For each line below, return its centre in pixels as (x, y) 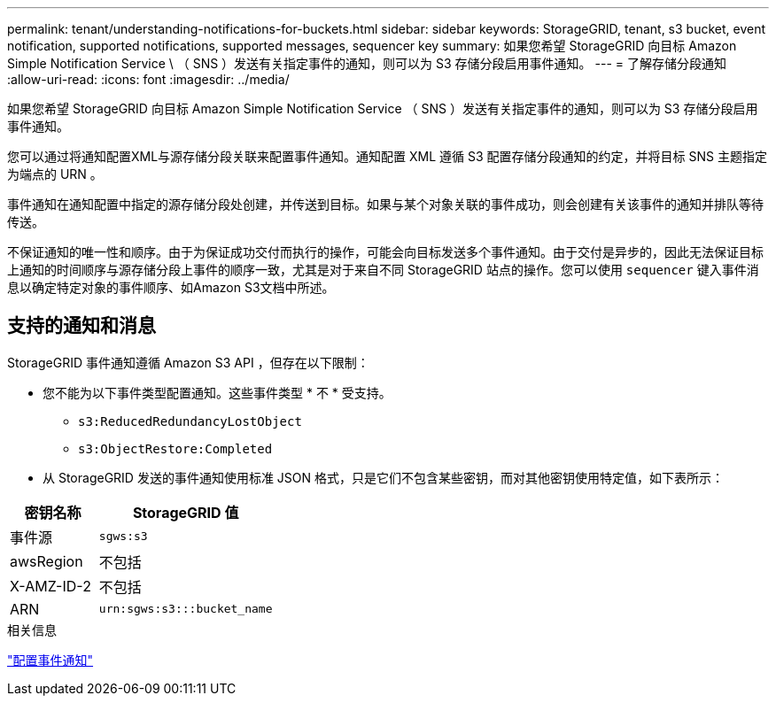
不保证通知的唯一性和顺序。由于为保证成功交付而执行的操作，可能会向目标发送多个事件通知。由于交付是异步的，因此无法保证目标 (385, 252)
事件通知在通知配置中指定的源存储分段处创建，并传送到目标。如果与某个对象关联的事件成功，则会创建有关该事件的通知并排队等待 (385, 204)
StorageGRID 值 (186, 512)
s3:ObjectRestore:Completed (175, 448)
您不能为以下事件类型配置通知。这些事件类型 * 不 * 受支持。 (217, 392)
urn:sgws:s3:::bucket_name (186, 609)
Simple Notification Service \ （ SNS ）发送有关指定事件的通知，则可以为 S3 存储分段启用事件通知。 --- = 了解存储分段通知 (367, 63)
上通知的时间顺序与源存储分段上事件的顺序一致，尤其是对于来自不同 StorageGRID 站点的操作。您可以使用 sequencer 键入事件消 (383, 270)
